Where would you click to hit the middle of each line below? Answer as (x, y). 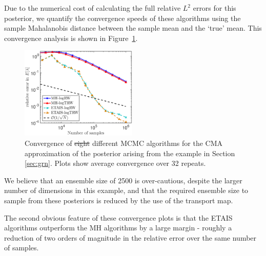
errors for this (214, 8)
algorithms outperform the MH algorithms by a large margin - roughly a (118, 228)
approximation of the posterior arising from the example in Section (130, 153)
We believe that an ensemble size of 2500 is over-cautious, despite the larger (123, 180)
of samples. (22, 248)
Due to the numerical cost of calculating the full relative (93, 8)
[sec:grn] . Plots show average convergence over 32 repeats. (115, 163)
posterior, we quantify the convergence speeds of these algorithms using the (122, 18)
